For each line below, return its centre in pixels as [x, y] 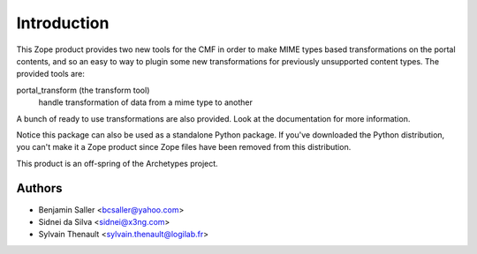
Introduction [63, 23]
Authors [39, 188]
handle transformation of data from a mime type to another [146, 102]
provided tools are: [51, 74]
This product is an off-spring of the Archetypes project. [117, 163]
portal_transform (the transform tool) [83, 90]
